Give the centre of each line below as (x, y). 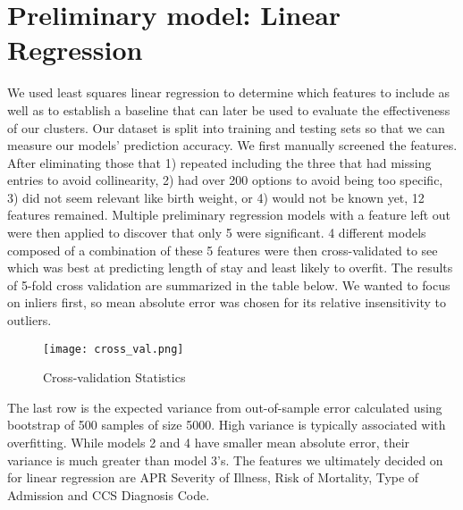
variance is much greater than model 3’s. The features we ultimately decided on (225, 460)
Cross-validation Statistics (114, 377)
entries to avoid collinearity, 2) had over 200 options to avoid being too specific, (225, 180)
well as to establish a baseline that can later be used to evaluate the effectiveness (229, 109)
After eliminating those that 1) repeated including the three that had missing (219, 162)
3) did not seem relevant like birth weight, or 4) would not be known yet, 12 (216, 197)
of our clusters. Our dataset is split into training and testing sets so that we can (226, 127)
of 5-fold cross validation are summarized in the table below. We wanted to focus (229, 284)
